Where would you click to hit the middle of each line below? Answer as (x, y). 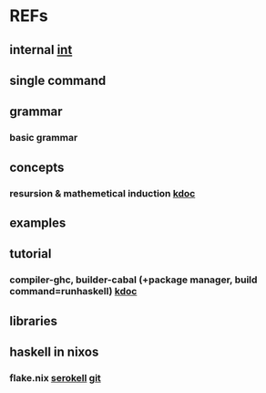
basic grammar (44, 138)
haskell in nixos (54, 352)
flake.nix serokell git (56, 378)
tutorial (31, 254)
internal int (41, 50)
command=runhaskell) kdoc (73, 292)
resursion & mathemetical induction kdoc (102, 193)
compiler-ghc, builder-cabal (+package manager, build (133, 280)
